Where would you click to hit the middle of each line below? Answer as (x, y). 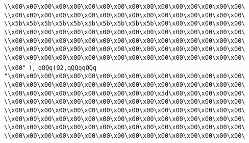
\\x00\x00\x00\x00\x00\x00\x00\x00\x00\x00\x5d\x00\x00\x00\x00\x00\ (125, 93)
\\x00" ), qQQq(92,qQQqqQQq (51, 68)
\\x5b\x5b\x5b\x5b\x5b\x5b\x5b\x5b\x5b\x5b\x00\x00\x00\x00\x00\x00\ (125, 24)
